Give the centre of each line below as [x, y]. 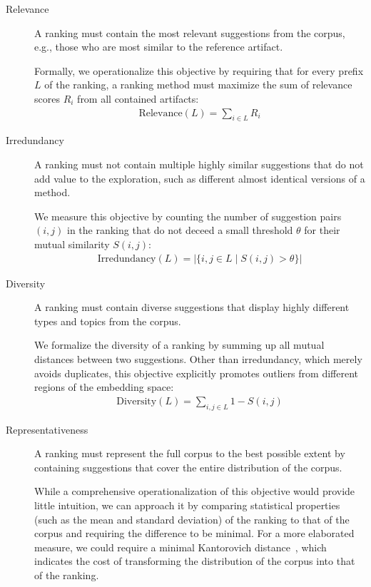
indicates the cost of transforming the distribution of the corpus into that [195, 561]
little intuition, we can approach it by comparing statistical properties [187, 505]
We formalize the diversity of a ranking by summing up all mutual [179, 345]
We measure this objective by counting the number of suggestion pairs [188, 216]
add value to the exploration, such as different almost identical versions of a [200, 178]
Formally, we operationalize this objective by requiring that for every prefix [199, 70]
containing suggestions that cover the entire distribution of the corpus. [188, 467]
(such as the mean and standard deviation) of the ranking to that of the [192, 519]
